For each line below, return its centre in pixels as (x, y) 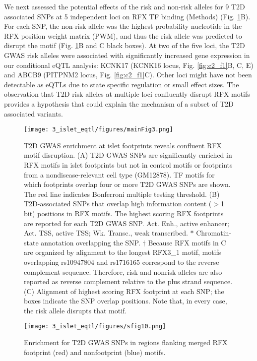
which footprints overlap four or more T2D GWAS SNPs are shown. (127, 184)
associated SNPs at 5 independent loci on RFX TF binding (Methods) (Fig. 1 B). (127, 16)
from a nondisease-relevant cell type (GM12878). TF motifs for (119, 174)
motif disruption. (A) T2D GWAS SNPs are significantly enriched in (128, 155)
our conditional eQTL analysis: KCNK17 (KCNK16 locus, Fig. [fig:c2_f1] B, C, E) (129, 65)
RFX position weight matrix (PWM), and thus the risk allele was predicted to (123, 35)
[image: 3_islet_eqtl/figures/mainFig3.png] (98, 130)
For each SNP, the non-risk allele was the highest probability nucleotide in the (123, 26)
